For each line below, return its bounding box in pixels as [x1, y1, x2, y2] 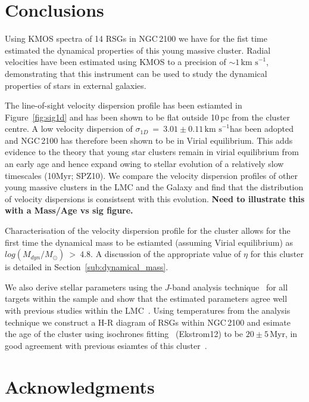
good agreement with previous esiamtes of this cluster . [5, 339, 207, 351]
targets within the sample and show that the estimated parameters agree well [5, 292, 288, 305]
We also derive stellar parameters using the [5, 280, 163, 293]
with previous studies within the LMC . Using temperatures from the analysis [5, 304, 291, 316]
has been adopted [230, 122, 294, 135]
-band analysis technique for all [169, 280, 288, 293]
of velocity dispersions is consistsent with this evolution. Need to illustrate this [5, 192, 305, 205]
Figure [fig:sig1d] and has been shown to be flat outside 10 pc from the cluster [5, 110, 291, 123]
